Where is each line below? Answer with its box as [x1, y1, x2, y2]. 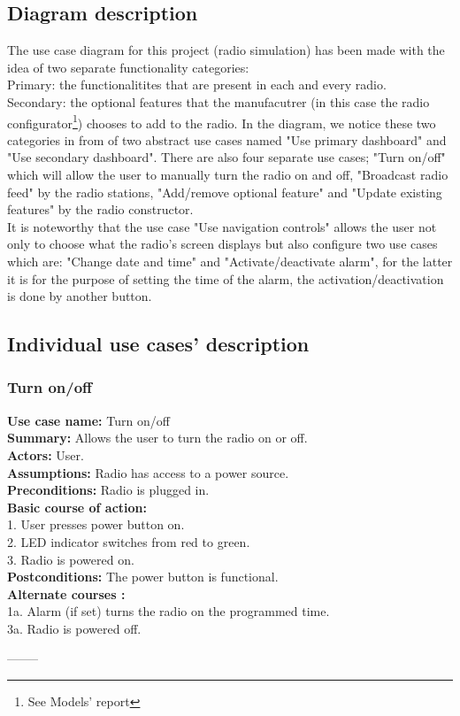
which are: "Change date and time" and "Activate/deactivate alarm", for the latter [7, 251, 453, 270]
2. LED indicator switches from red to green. [7, 532, 250, 550]
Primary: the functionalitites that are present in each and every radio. [7, 75, 387, 94]
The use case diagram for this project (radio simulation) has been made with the [7, 41, 445, 59]
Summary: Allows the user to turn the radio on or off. [7, 428, 308, 447]
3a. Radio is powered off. [7, 619, 142, 637]
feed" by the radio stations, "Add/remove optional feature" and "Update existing [7, 182, 442, 201]
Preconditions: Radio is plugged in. [7, 481, 210, 499]
